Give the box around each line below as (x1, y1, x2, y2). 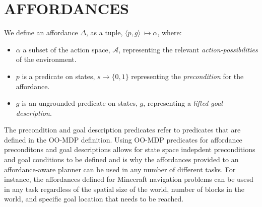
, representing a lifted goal (143, 98, 223, 108)
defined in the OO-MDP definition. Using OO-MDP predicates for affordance (4, 134, 242, 145)
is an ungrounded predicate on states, (22, 98, 138, 108)
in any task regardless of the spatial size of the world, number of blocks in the (4, 183, 244, 194)
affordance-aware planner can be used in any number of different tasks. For (4, 164, 236, 174)
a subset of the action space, (23, 44, 110, 54)
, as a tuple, (86, 27, 123, 38)
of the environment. (16, 54, 77, 64)
